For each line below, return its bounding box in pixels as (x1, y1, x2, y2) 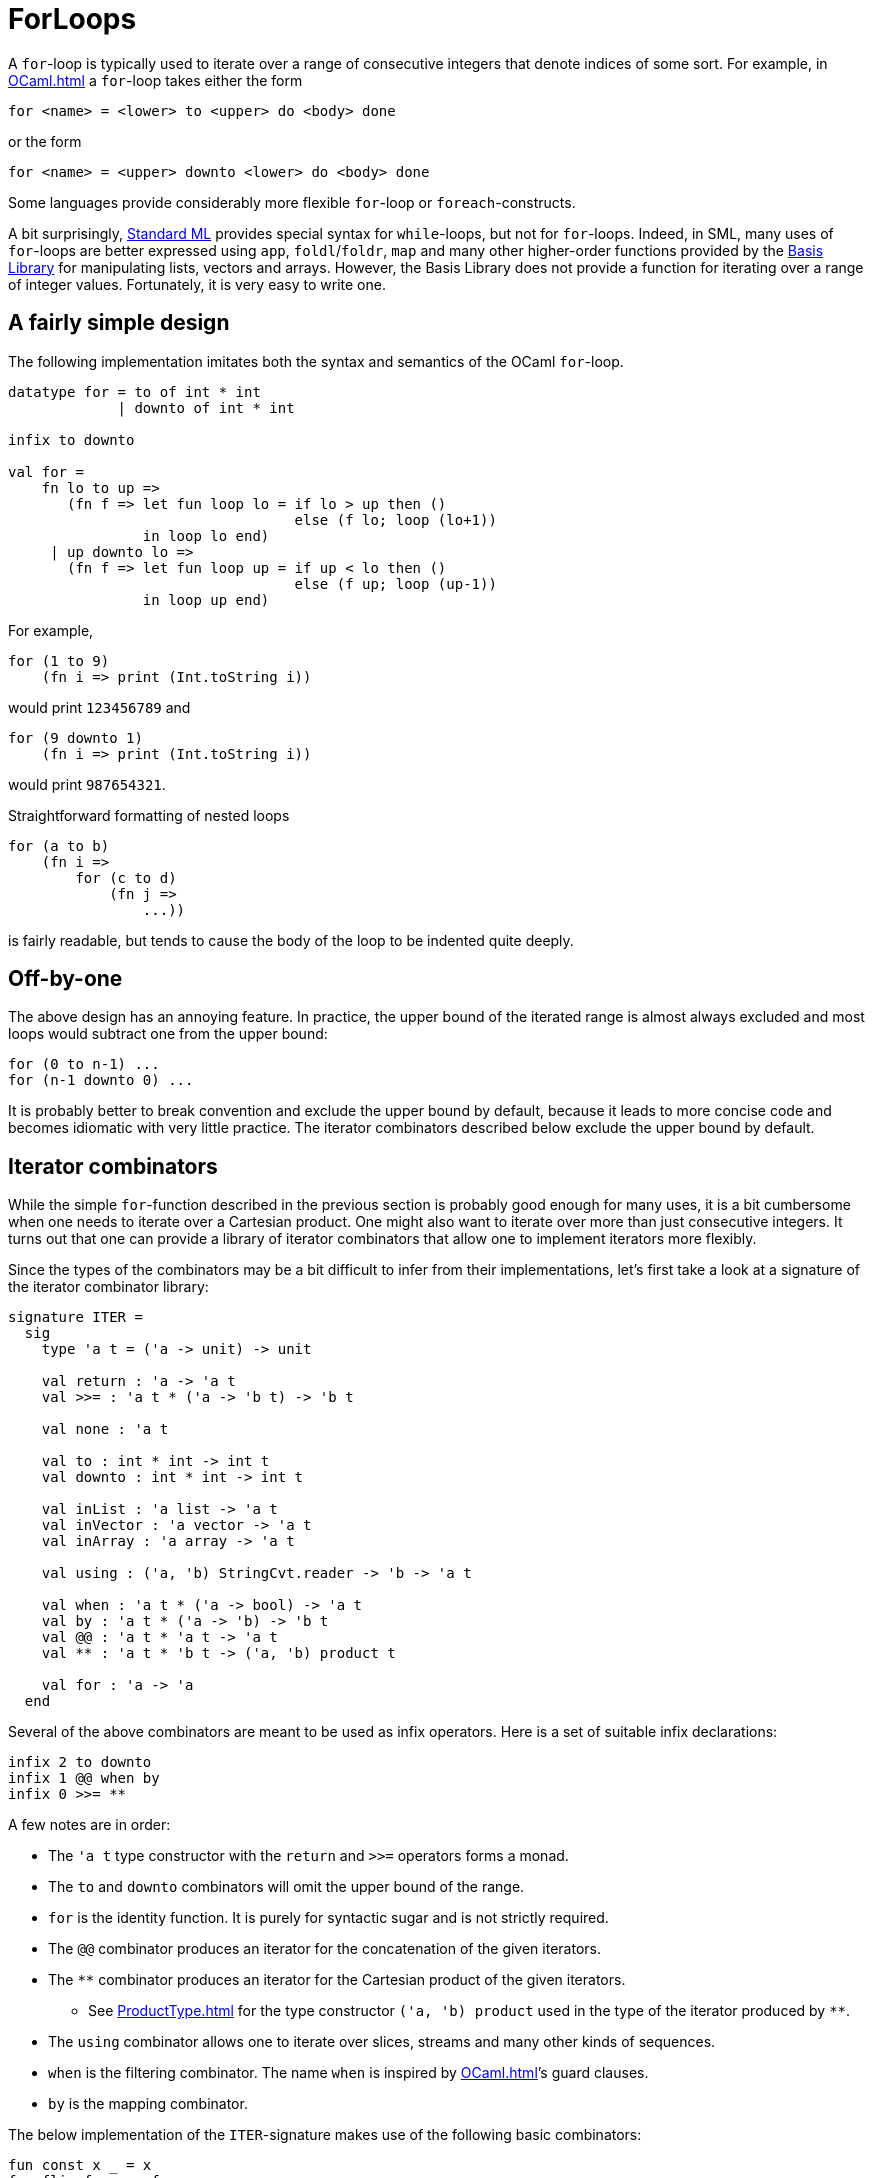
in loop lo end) (142, 527, 270, 544)
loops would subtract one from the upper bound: (8, 1025, 328, 1043)
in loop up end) (142, 591, 270, 608)
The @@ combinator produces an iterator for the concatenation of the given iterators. (48, 1940, 601, 1958)
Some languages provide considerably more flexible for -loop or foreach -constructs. (8, 193, 576, 211)
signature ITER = (8, 1309, 143, 1326)
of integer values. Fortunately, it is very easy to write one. (8, 275, 386, 293)
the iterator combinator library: (8, 1278, 209, 1296)
